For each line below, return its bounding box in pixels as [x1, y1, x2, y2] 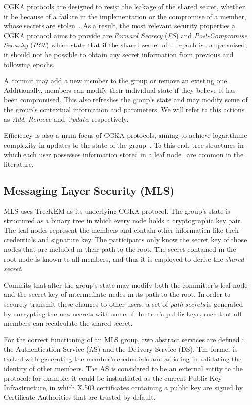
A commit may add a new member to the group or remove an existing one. [4, 75, 229, 86]
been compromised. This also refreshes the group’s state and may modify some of [4, 94, 248, 105]
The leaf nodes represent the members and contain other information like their [4, 225, 240, 235]
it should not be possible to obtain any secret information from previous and [4, 49, 234, 59]
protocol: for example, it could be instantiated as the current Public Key [4, 373, 222, 383]
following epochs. [4, 59, 55, 69]
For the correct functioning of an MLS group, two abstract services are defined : [4, 334, 244, 344]
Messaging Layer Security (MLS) [4, 182, 175, 198]
